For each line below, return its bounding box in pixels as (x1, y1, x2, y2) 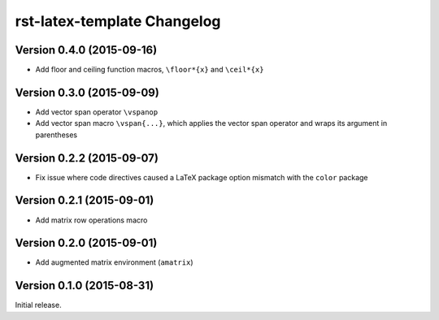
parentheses (35, 130, 78, 140)
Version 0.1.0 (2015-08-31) (15, 279, 154, 292)
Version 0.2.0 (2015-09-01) (15, 236, 158, 250)
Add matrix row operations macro (35, 215, 148, 225)
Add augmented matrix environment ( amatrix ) (35, 257, 193, 267)
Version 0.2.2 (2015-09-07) (15, 151, 159, 165)
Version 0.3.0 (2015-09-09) (15, 85, 160, 99)
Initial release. (15, 301, 62, 310)
